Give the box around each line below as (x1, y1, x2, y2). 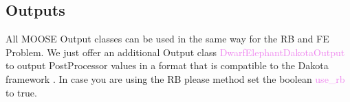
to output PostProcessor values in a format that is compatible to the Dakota (6, 58, 329, 73)
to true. (6, 85, 37, 99)
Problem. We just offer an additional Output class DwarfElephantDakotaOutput (6, 44, 345, 59)
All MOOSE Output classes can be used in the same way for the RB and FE (6, 31, 329, 46)
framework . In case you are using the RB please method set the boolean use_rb (6, 71, 345, 86)
